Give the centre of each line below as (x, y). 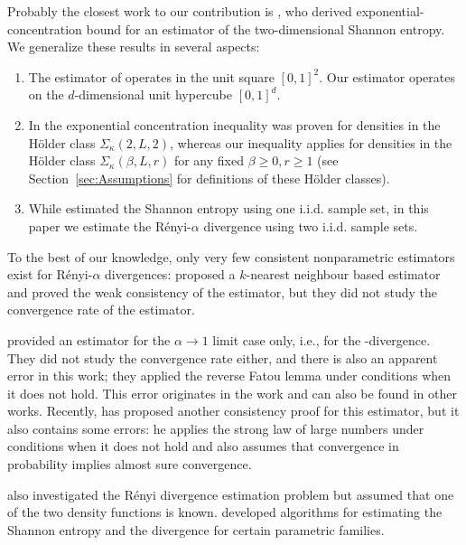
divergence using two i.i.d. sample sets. (311, 226)
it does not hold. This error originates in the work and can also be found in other (232, 393)
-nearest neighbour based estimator (343, 274)
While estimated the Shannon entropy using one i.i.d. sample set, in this (228, 208)
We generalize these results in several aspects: (134, 47)
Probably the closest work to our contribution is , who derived (180, 11)
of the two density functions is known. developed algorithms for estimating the (225, 512)
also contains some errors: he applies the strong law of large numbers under (216, 428)
